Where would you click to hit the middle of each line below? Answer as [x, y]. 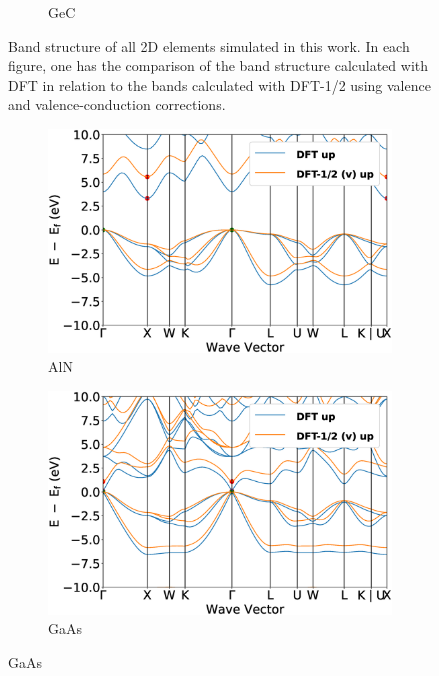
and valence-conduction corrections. [117, 104]
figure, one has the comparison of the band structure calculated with [218, 65]
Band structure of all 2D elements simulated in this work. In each [209, 45]
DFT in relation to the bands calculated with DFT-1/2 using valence [219, 84]
